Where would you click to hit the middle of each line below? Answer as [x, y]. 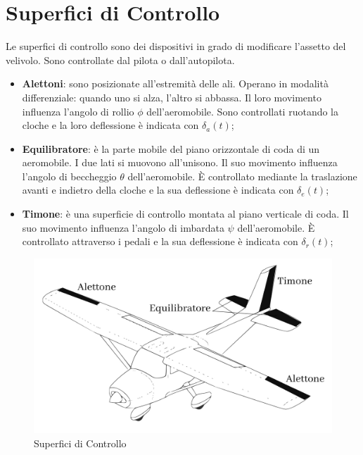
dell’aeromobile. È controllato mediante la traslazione [242, 176]
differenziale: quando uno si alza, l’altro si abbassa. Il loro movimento [172, 97]
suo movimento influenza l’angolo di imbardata [123, 227]
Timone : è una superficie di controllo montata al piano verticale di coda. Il [185, 214]
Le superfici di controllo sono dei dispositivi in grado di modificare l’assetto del [176, 46]
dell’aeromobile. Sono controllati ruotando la [243, 111]
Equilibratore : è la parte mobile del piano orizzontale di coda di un [171, 148]
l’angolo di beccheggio [69, 176]
